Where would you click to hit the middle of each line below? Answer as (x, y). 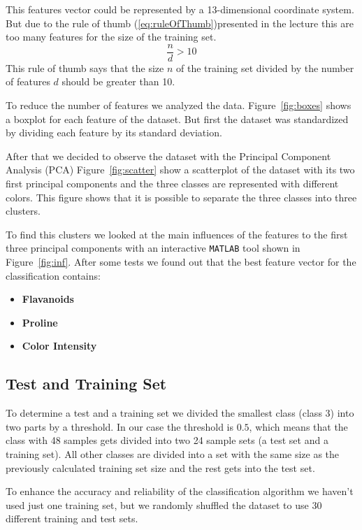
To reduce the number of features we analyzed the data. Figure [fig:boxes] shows (179, 105)
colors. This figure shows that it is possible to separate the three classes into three (181, 197)
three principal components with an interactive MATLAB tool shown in (153, 248)
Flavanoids (48, 299)
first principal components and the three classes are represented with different (172, 183)
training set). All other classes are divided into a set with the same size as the (173, 453)
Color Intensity (59, 346)
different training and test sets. (72, 518)
